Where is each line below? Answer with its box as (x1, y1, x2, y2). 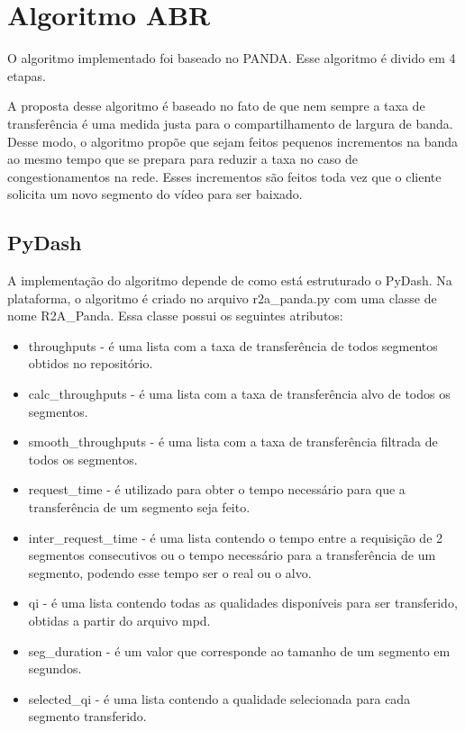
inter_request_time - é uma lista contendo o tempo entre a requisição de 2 (28, 528, 443, 546)
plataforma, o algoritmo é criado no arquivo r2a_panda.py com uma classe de (7, 288, 437, 307)
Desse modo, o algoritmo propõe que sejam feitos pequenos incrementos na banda (7, 131, 459, 150)
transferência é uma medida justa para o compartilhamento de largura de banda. (7, 113, 453, 132)
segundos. (28, 659, 82, 678)
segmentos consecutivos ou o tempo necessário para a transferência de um (28, 546, 436, 564)
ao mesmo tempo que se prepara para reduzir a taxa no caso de (7, 149, 358, 168)
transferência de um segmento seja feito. (28, 498, 251, 517)
